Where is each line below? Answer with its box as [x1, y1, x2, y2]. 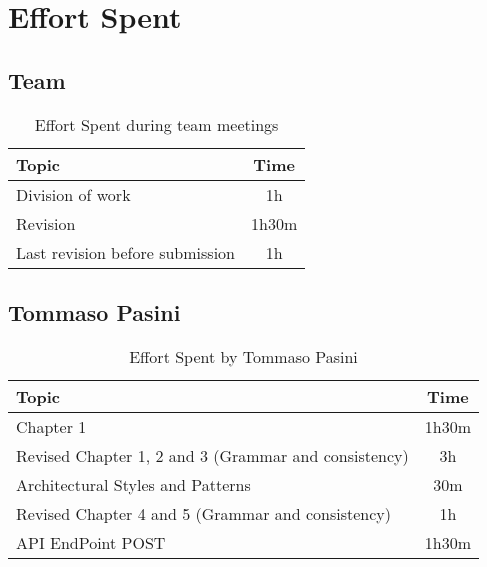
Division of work [16, 182, 131, 206]
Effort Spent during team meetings [34, 112, 279, 136]
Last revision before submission [16, 240, 235, 264]
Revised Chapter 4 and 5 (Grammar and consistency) [16, 501, 391, 525]
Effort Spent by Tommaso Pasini [129, 344, 358, 368]
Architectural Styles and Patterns [16, 472, 251, 496]
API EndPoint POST [16, 530, 166, 554]
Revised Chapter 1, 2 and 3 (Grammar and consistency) [16, 443, 409, 467]
